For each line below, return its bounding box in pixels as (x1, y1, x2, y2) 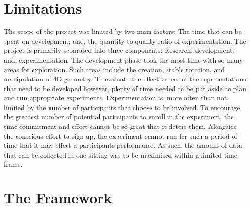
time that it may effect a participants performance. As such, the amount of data (4, 140, 243, 150)
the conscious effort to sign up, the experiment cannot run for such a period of (4, 130, 237, 141)
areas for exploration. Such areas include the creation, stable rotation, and (4, 64, 225, 74)
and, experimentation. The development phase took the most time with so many (4, 54, 243, 64)
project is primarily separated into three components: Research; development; (4, 45, 234, 55)
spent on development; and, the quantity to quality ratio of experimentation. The (4, 35, 246, 46)
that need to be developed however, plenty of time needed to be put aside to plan (4, 83, 247, 93)
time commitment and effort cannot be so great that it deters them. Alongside (4, 121, 237, 131)
